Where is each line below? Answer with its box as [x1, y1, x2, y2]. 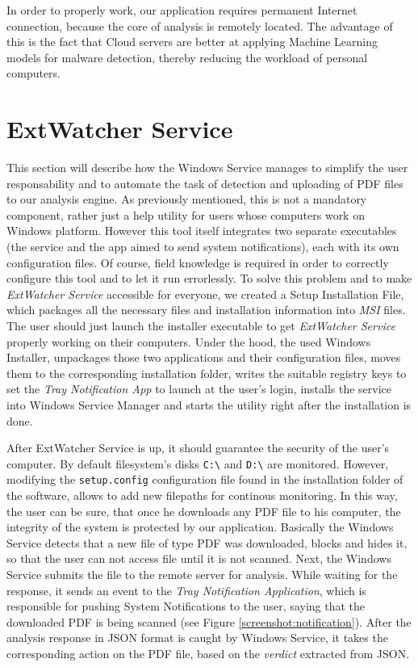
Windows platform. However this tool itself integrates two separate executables [6, 222, 397, 239]
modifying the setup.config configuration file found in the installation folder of [6, 471, 403, 488]
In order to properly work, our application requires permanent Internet [6, 2, 357, 18]
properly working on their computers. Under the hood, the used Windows [6, 333, 371, 350]
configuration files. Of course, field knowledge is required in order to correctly [6, 254, 389, 271]
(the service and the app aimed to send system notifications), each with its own [6, 238, 399, 255]
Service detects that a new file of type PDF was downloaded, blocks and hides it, [6, 534, 408, 551]
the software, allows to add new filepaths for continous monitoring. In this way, [6, 487, 398, 504]
